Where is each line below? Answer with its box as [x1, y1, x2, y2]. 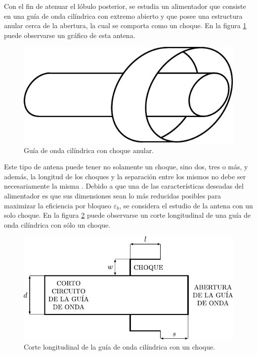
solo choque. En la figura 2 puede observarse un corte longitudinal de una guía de [4, 210, 251, 220]
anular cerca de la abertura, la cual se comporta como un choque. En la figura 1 [4, 20, 247, 31]
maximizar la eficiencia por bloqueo [4, 200, 112, 210]
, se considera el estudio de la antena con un [119, 200, 253, 210]
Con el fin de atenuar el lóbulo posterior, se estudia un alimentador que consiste [4, 1, 246, 11]
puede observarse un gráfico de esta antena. [4, 30, 135, 40]
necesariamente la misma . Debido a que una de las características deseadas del [4, 181, 244, 191]
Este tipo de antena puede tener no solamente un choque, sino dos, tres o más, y [4, 161, 248, 172]
